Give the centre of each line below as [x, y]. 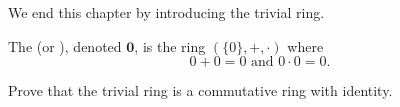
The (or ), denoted [65, 45]
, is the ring [170, 45]
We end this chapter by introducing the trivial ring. [166, 12]
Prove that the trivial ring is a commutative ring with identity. [200, 90]
